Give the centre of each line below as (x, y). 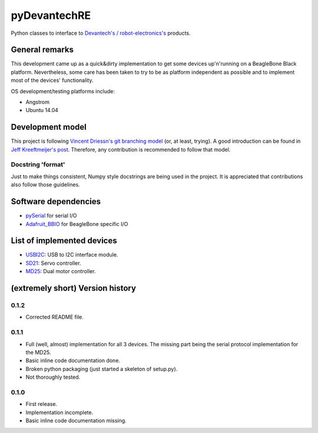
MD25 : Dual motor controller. (61, 271)
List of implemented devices (64, 241)
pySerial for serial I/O (51, 216)
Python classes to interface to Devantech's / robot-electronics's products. (101, 33)
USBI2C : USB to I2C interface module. (72, 255)
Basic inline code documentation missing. (76, 421)
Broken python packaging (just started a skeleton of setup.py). (102, 369)
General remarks (42, 50)
